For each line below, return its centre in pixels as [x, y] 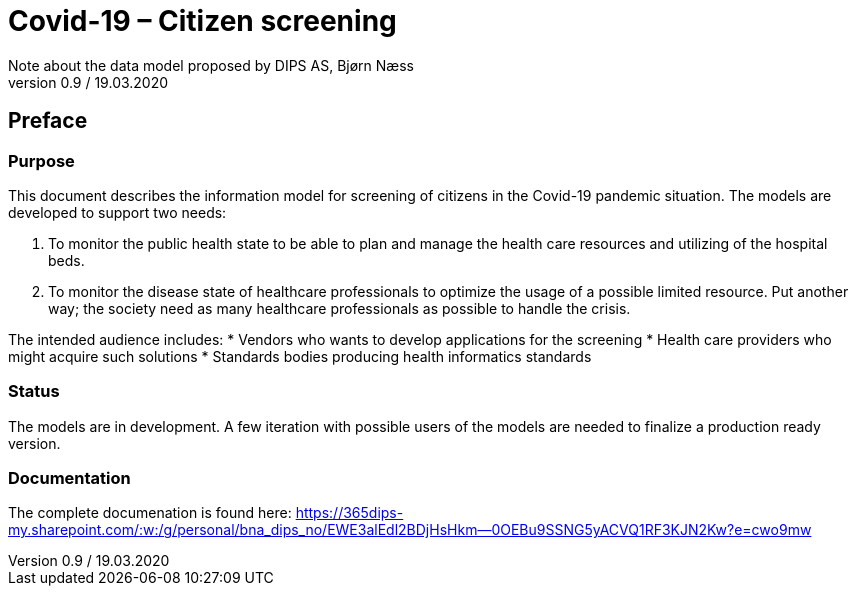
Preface [48, 121]
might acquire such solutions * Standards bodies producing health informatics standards [300, 356]
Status [34, 391]
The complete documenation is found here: [150, 513]
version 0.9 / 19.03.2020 [88, 82]
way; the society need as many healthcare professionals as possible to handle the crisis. [339, 308]
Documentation [69, 478]
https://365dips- [349, 513]
